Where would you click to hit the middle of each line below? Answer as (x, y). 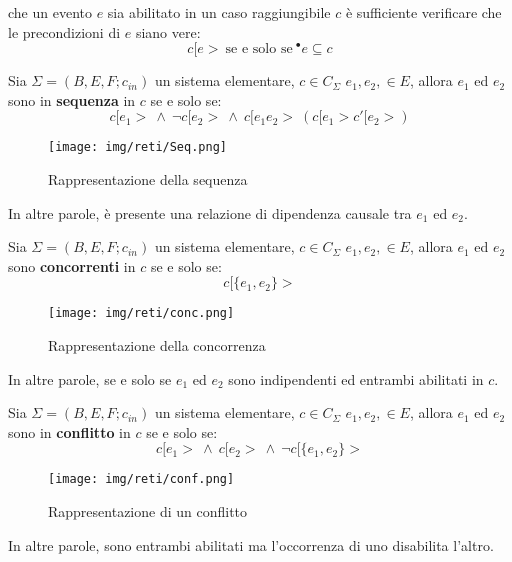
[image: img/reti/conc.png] (141, 313)
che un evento (50, 12)
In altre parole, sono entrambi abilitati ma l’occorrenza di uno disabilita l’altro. (251, 544)
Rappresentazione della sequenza (148, 179)
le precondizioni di (64, 31)
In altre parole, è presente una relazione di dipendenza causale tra (210, 212)
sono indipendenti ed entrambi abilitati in (356, 378)
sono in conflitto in (69, 431)
